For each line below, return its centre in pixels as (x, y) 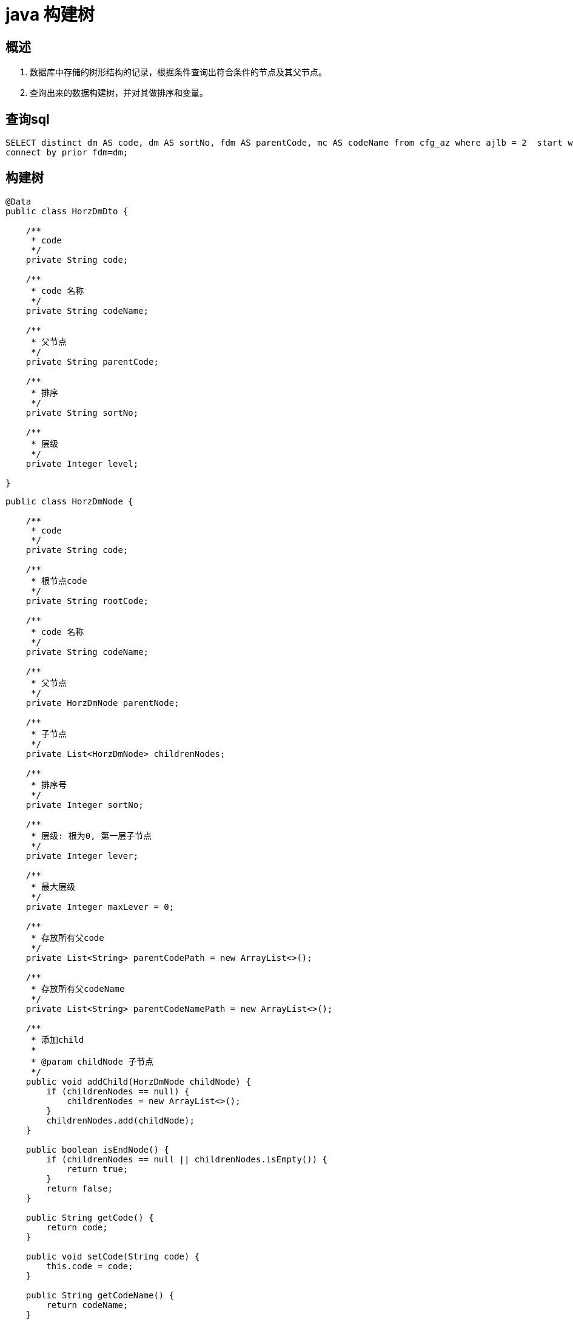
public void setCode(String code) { (113, 1256)
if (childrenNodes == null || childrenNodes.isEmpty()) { (187, 1159)
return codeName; (87, 1305)
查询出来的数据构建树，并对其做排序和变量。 (119, 93)
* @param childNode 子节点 (92, 1061)
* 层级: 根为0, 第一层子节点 (92, 836)
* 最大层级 (53, 886)
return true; (98, 1169)
